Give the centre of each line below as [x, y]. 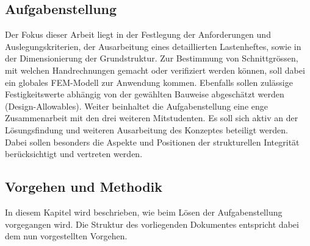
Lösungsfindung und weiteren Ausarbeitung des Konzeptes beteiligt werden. [146, 129]
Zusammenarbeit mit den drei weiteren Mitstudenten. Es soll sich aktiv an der [152, 118]
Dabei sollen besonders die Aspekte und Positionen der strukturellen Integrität [152, 142]
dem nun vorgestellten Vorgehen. [66, 236]
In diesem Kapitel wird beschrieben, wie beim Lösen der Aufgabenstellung [144, 212]
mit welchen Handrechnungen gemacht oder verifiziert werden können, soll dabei [155, 70]
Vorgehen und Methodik [84, 187]
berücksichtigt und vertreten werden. [74, 154]
